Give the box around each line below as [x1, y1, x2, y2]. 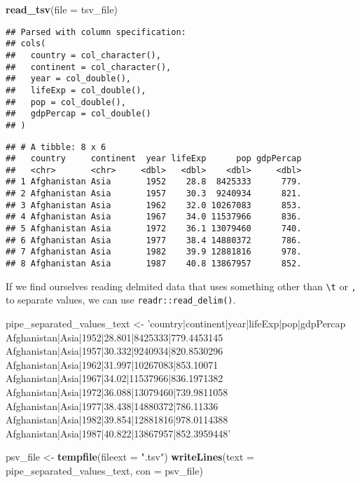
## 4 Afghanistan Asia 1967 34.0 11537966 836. [6, 212, 302, 222]
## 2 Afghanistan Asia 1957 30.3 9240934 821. [6, 189, 302, 199]
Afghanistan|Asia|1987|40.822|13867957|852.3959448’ [6, 426, 231, 440]
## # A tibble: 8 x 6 [6, 142, 106, 152]
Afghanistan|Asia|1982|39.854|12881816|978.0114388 [6, 412, 228, 427]
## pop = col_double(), [6, 97, 126, 107]
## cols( [6, 39, 46, 49]
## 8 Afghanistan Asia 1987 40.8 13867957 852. [6, 259, 302, 269]
